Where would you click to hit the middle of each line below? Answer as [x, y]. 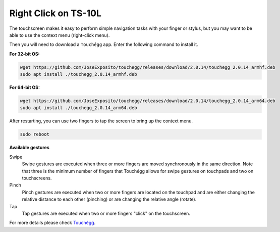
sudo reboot [35, 134]
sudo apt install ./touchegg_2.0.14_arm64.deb [78, 108]
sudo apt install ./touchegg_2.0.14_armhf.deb [78, 74]
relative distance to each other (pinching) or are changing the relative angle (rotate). [109, 199]
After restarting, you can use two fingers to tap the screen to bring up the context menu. [101, 121]
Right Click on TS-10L [55, 13]
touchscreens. [37, 178]
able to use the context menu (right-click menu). [60, 35]
